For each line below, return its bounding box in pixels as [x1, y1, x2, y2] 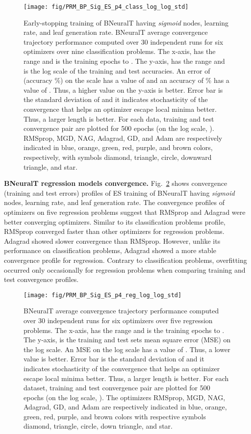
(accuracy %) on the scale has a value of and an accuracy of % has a [24, 75, 229, 85]
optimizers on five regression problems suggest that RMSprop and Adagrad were [4, 206, 246, 217]
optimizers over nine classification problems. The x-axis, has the [24, 46, 216, 56]
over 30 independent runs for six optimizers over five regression [24, 315, 213, 325]
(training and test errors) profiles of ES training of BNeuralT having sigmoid [4, 187, 235, 198]
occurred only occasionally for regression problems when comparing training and [4, 264, 246, 275]
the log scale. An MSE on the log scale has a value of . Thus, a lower [24, 344, 230, 354]
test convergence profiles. [4, 274, 79, 284]
